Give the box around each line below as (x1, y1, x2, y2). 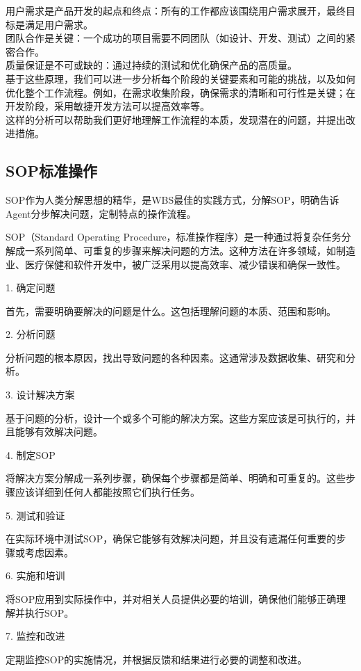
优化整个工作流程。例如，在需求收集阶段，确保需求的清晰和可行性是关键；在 (6, 85, 355, 99)
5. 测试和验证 (6, 508, 65, 522)
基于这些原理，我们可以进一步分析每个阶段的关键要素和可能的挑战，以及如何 (6, 71, 355, 86)
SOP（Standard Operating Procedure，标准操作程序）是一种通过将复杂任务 (6, 229, 342, 244)
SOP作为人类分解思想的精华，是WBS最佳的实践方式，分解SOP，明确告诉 (6, 193, 339, 207)
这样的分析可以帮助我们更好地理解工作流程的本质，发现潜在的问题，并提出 (6, 112, 346, 127)
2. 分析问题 (6, 327, 56, 341)
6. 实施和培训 (6, 568, 65, 583)
